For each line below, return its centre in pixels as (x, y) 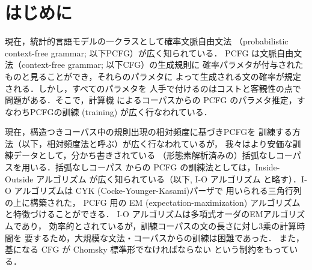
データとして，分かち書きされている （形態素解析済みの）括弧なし (144, 155)
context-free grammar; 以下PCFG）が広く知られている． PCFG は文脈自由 (149, 52)
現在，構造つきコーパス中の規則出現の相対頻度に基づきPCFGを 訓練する (148, 132)
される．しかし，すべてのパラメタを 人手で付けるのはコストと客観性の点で (153, 88)
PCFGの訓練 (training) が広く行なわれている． (121, 111)
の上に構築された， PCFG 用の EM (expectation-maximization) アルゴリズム (153, 202)
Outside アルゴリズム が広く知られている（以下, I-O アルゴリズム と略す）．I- (156, 178)
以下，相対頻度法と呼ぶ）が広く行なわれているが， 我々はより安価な (157, 143)
